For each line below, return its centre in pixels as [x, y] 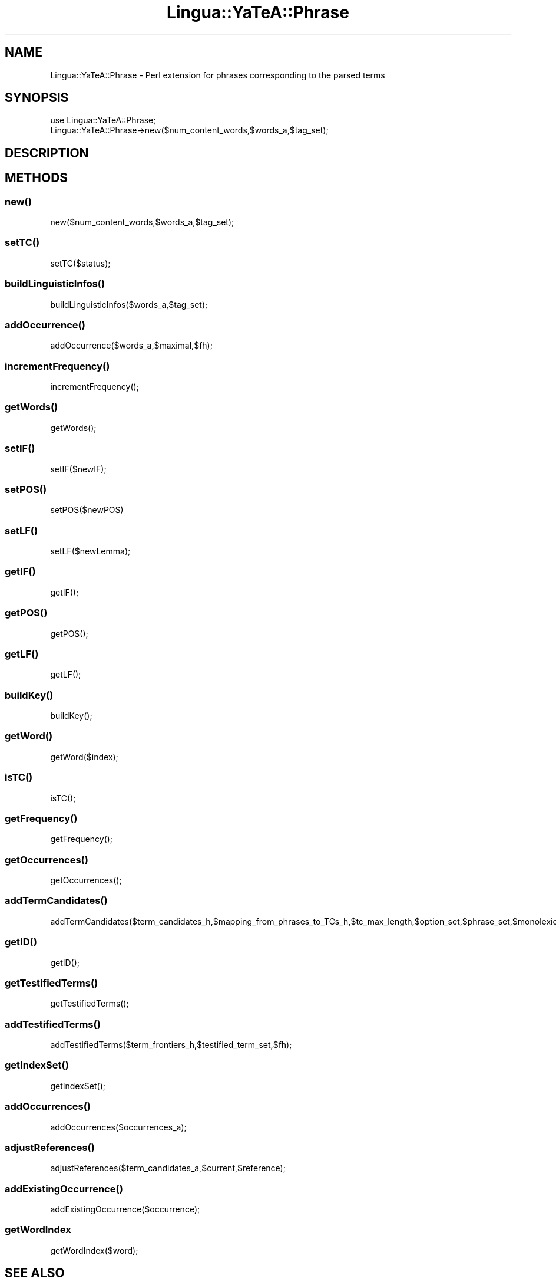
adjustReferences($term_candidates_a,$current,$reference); [168, 1168]
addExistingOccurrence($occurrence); [125, 1209]
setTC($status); [80, 263]
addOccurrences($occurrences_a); [118, 1127]
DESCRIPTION [47, 153]
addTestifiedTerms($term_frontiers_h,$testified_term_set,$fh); [171, 1045]
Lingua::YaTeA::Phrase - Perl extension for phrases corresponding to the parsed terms [218, 75]
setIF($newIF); [78, 469]
